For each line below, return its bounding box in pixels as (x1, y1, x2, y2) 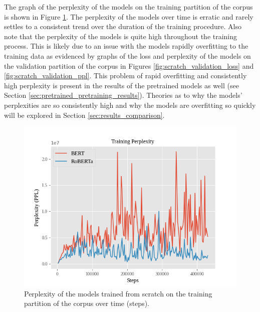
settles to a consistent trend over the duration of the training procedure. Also (4, 21, 241, 32)
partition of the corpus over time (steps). (24, 298, 150, 308)
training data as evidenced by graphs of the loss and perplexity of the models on (4, 50, 251, 61)
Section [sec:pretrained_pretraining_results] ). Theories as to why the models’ (4, 90, 242, 100)
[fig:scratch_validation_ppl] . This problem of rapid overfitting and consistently (4, 70, 247, 81)
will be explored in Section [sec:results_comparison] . (4, 109, 165, 120)
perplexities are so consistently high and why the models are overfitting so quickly (4, 99, 256, 110)
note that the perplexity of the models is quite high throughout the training (4, 31, 237, 41)
